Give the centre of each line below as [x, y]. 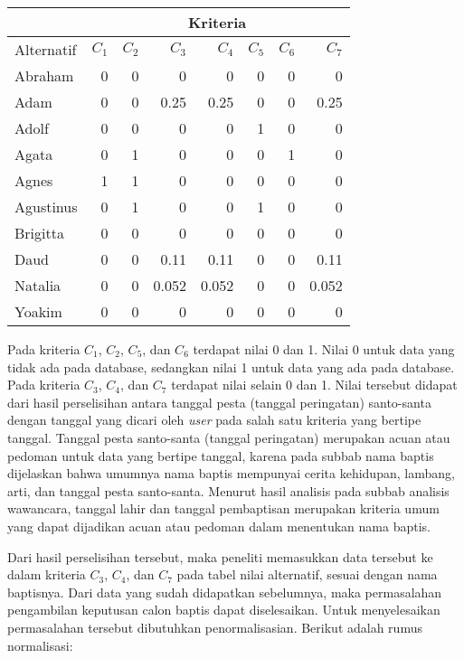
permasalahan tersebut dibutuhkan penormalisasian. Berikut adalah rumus [215, 627]
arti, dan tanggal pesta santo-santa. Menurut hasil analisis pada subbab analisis [228, 490]
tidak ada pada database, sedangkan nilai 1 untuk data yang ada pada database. [231, 367]
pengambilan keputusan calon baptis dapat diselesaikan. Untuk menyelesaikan [224, 610]
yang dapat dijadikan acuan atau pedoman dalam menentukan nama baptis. [219, 526]
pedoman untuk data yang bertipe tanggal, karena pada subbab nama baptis [221, 455]
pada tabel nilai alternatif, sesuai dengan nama [307, 574]
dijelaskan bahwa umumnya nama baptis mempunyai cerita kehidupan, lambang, [231, 473]
